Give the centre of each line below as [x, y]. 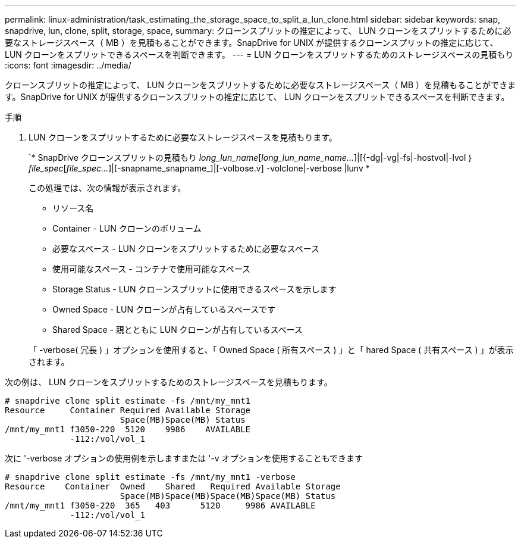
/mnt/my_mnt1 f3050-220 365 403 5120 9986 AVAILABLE [160, 505]
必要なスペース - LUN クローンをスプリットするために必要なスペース [186, 249]
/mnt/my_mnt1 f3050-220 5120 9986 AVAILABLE [128, 429]
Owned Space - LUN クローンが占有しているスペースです [164, 309]
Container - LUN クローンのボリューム [127, 228]
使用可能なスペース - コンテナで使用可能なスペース [151, 269]
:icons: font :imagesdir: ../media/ [68, 65]
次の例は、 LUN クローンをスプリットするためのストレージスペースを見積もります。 [169, 382]
